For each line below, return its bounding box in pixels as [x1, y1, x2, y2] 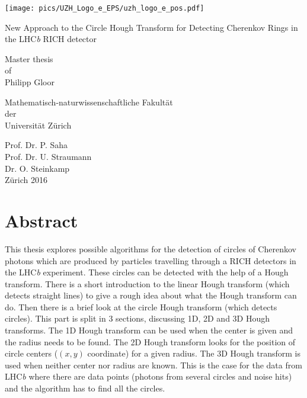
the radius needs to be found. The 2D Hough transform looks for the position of [5, 335, 295, 348]
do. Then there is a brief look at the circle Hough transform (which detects [5, 300, 277, 313]
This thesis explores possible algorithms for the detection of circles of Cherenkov [5, 242, 296, 255]
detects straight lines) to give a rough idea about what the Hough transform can [5, 289, 297, 301]
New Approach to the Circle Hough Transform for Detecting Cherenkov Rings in [5, 21, 298, 33]
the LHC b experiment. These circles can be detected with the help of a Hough [5, 266, 289, 278]
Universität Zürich [5, 118, 72, 131]
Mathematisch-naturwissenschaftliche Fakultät [5, 95, 173, 108]
